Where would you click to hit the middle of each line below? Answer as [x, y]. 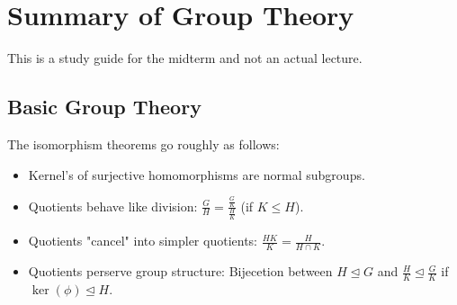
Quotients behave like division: [113, 206]
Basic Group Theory [104, 107]
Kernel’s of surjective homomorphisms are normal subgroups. [197, 174]
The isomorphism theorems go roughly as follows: [143, 144]
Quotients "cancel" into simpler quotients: [143, 241]
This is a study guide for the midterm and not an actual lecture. [185, 58]
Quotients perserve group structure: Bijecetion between [180, 271]
